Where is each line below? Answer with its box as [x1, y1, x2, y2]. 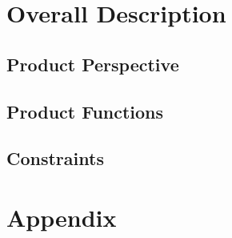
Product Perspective [6, 51, 179, 76]
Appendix [6, 200, 117, 233]
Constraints [6, 146, 104, 171]
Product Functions [6, 99, 164, 123]
